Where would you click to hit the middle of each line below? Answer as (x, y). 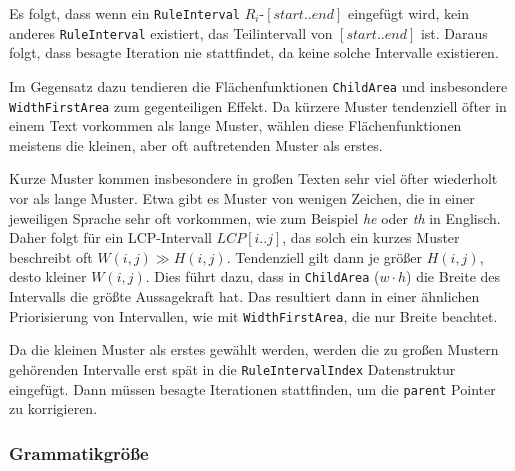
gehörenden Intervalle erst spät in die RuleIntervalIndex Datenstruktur (232, 368)
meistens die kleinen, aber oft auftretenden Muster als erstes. (196, 144)
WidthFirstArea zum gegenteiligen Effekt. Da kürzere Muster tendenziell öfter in (258, 105)
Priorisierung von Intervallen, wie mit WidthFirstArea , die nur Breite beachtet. (253, 315)
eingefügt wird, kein (408, 13)
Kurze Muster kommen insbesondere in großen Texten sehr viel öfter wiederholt (253, 178)
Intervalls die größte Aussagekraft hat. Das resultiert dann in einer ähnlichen (244, 296)
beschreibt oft (51, 256)
